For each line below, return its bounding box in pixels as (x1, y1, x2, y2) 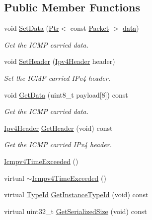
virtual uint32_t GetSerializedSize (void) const (4, 206, 147, 216)
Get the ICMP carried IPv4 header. (4, 139, 112, 150)
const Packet (70, 23, 109, 33)
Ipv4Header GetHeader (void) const (4, 122, 113, 133)
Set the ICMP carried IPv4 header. (4, 72, 110, 83)
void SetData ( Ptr (4, 23, 59, 33)
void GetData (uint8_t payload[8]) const (4, 89, 128, 100)
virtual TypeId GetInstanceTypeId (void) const (4, 189, 149, 200)
